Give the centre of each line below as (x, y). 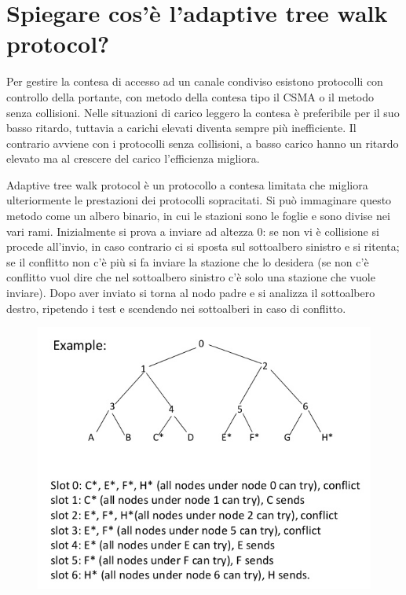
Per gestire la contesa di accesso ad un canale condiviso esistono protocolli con (195, 81)
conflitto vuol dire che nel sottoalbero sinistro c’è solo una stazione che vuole (191, 277)
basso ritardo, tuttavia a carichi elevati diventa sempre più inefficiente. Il (181, 128)
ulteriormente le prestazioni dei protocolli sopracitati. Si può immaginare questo (199, 200)
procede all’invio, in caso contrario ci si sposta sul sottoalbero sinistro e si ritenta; (203, 246)
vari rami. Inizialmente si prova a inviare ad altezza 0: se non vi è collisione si (193, 231)
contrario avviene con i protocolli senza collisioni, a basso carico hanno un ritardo (203, 143)
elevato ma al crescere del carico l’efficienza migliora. (133, 158)
